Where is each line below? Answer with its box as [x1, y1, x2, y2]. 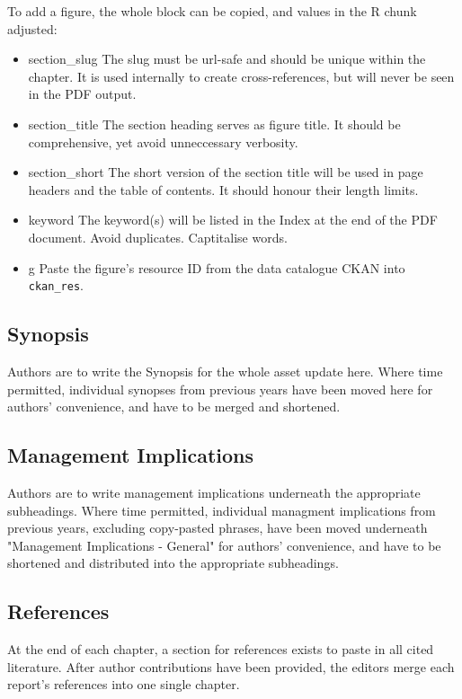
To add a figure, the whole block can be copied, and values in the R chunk [7, 2, 417, 20]
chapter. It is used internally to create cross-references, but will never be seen [28, 66, 455, 85]
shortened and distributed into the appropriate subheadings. [7, 553, 339, 572]
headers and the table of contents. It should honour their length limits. [28, 180, 419, 199]
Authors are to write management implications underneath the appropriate [7, 482, 421, 501]
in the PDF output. [28, 84, 137, 103]
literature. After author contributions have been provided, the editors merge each [7, 657, 455, 676]
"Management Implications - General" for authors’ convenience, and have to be [7, 535, 441, 554]
